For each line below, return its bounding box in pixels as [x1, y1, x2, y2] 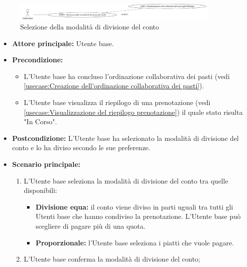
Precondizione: [12, 54, 63, 65]
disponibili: [24, 185, 57, 195]
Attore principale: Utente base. [12, 38, 114, 48]
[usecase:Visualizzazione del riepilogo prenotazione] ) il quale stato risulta [24, 107, 243, 117]
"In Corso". [24, 116, 57, 127]
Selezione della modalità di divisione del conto [20, 22, 159, 31]
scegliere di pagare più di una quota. [35, 220, 146, 231]
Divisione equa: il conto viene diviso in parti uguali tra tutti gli [35, 201, 233, 212]
